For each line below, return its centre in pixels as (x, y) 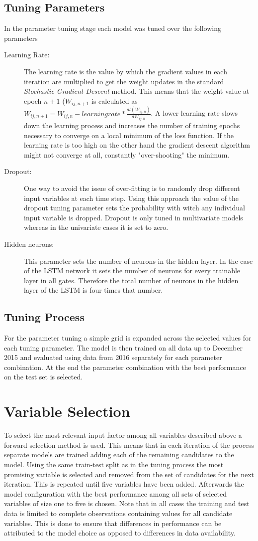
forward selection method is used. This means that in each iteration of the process (129, 445)
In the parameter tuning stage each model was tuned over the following (113, 28)
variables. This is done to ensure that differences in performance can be (113, 523)
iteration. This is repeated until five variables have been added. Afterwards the (124, 484)
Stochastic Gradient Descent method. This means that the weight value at (137, 91)
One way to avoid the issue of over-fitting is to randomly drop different (132, 188)
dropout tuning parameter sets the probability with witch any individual (134, 208)
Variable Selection (67, 411)
